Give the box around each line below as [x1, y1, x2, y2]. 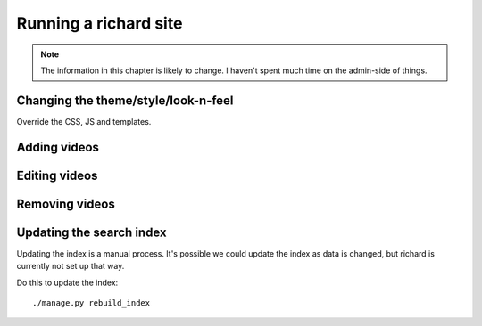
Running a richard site [16, 13, 183, 33]
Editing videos [16, 167, 98, 183]
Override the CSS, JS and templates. [16, 116, 152, 126]
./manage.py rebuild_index [32, 297, 151, 307]
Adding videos [16, 139, 100, 155]
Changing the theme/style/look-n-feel [16, 93, 234, 108]
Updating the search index [16, 224, 167, 240]
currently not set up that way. [16, 261, 125, 272]
